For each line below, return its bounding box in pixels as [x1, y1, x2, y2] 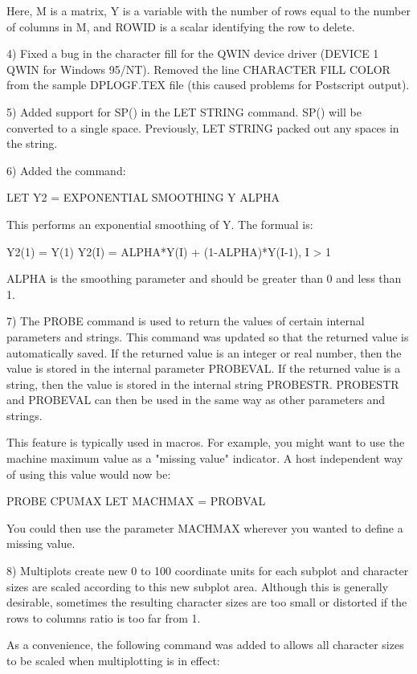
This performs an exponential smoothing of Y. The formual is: [6, 215, 313, 232]
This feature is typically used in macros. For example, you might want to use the [6, 434, 405, 451]
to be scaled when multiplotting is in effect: [6, 652, 220, 668]
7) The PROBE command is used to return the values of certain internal [6, 312, 365, 329]
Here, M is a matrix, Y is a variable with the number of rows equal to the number [6, 2, 411, 18]
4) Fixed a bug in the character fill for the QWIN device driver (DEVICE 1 [6, 45, 379, 62]
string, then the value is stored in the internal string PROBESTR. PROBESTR [6, 375, 399, 392]
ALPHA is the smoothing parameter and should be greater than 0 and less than [6, 270, 402, 287]
